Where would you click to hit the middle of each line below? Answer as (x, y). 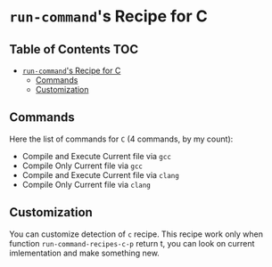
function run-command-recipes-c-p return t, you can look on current (132, 243)
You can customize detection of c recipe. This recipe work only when (136, 234)
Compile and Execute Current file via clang (101, 174)
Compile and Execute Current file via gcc (97, 156)
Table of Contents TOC (74, 49)
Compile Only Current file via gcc (82, 166)
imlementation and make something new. (85, 253)
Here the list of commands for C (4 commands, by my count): (121, 139)
